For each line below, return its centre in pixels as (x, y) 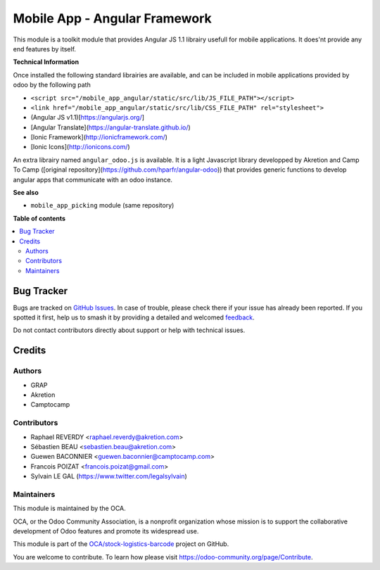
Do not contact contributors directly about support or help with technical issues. (129, 330)
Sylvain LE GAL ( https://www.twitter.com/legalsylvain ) (109, 476)
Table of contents (39, 218)
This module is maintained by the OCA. (69, 508)
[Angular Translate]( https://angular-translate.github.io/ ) (111, 127)
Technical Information (46, 62)
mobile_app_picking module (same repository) (102, 205)
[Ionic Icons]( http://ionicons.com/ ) (80, 147)
